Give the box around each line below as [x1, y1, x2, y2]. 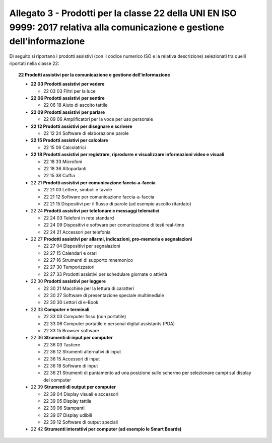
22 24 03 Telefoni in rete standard [43, 214, 114, 221]
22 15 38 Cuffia [43, 173, 75, 179]
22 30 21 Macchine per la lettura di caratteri [43, 285, 134, 291]
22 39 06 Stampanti [43, 405, 85, 411]
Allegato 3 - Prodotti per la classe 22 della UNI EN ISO [9, 8, 237, 19]
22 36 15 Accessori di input [43, 355, 100, 362]
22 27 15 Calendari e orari [43, 250, 97, 256]
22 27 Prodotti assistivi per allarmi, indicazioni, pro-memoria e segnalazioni [31, 236, 192, 242]
